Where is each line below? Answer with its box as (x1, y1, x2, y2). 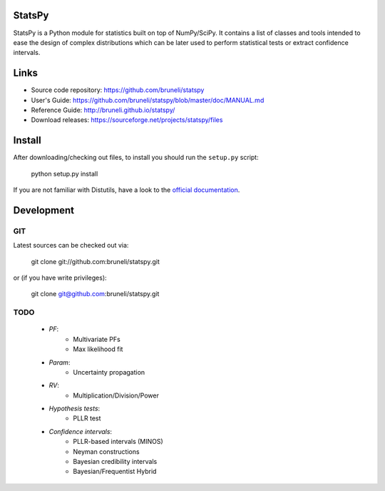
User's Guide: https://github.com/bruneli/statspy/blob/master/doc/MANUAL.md (31, 96, 265, 104)
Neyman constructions (73, 447, 140, 456)
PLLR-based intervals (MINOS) (73, 437, 163, 446)
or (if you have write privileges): (13, 273, 107, 282)
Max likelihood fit (73, 345, 123, 353)
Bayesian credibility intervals (73, 457, 158, 466)
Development (13, 204, 75, 216)
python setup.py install (31, 169, 98, 178)
